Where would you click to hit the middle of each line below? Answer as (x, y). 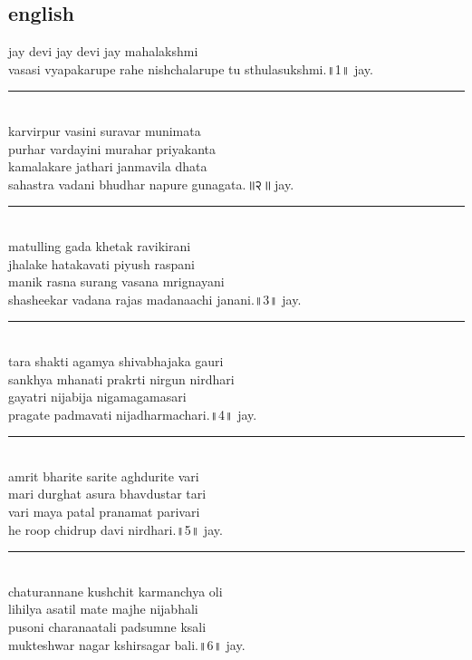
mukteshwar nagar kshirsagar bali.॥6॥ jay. (127, 644)
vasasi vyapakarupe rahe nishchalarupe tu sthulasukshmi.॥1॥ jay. (191, 68)
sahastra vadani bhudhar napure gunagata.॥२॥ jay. (151, 184)
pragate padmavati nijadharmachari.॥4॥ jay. (133, 414)
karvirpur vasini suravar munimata (105, 130)
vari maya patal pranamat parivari (104, 512)
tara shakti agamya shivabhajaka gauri (116, 360)
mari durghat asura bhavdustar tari (107, 494)
